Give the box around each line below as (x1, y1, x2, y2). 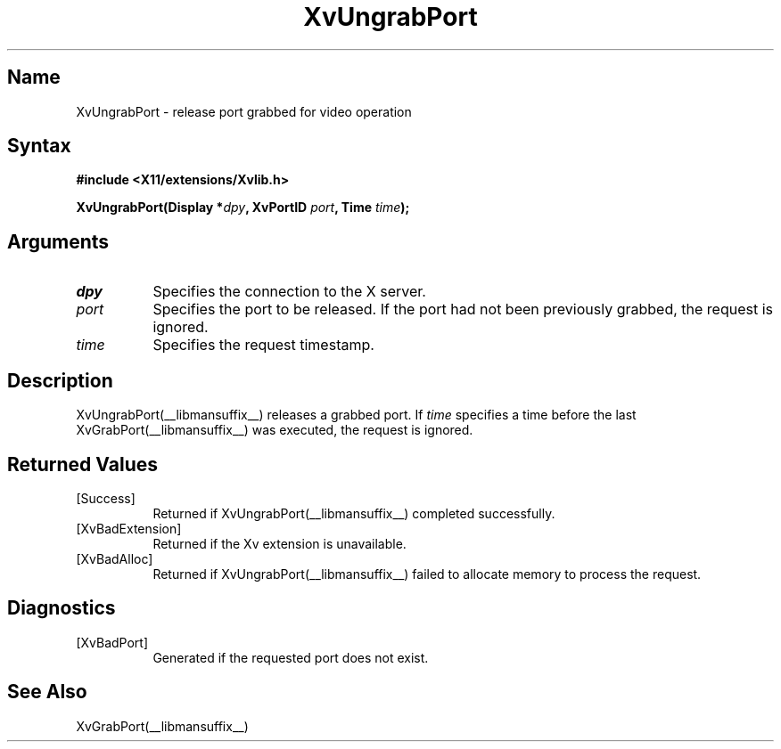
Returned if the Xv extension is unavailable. (152, 535, 407, 551)
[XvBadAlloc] (76, 550, 153, 566)
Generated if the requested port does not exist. (152, 649, 429, 665)
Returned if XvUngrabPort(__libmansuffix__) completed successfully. (152, 505, 555, 521)
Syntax (7, 134, 71, 158)
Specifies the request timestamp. (152, 336, 374, 354)
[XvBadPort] (76, 634, 149, 650)
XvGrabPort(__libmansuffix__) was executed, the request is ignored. (76, 422, 473, 438)
